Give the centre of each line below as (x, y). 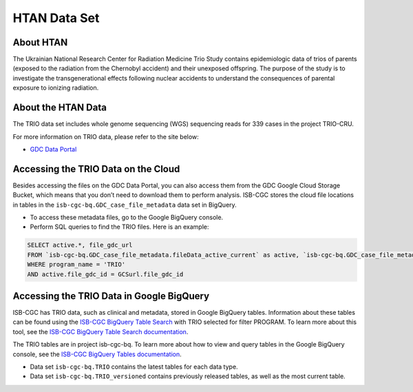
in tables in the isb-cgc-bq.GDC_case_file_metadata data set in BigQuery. (125, 205)
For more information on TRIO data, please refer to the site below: (106, 136)
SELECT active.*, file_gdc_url (80, 245)
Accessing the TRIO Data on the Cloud (96, 169)
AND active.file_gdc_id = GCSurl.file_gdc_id (105, 274)
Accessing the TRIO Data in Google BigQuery (111, 296)
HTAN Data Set (56, 18)
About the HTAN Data (60, 108)
